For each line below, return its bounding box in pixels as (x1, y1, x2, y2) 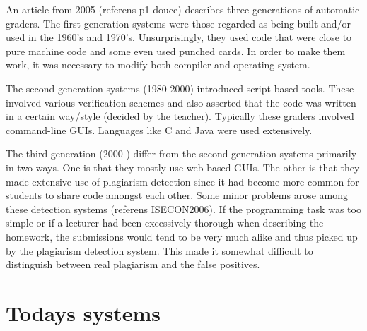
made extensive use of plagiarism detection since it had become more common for (6, 174, 359, 188)
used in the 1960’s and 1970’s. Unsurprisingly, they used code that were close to (6, 30, 352, 44)
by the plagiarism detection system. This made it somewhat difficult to (6, 243, 313, 258)
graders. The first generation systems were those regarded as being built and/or (6, 16, 351, 30)
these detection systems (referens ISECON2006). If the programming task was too (6, 201, 361, 216)
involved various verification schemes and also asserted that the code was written (6, 95, 356, 109)
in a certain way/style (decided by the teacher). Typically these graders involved (6, 109, 354, 124)
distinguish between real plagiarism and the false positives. (6, 257, 260, 272)
